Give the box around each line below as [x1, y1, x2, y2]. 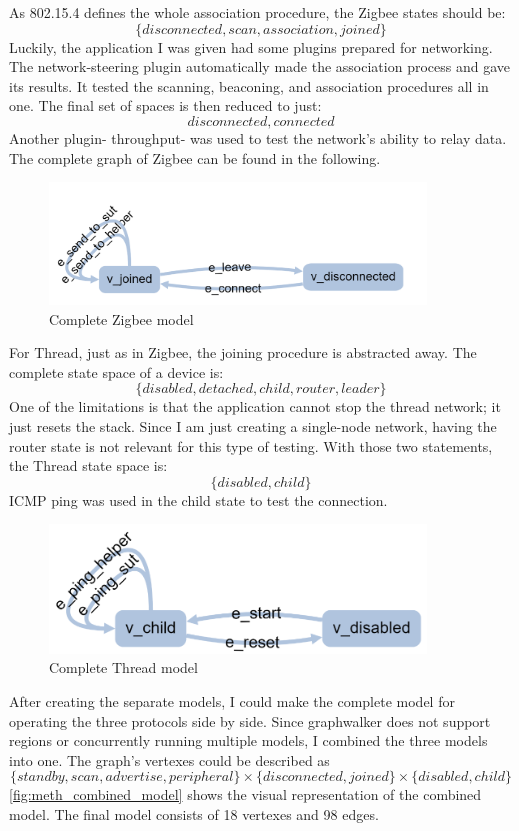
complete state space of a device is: [9, 361, 224, 382]
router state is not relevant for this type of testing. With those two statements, [9, 435, 493, 456]
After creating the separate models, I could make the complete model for [9, 690, 455, 711]
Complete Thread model [49, 657, 198, 678]
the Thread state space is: [9, 455, 168, 476]
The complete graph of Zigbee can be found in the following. [9, 147, 381, 168]
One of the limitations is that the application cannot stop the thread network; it [9, 396, 501, 417]
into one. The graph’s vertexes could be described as [9, 749, 330, 770]
